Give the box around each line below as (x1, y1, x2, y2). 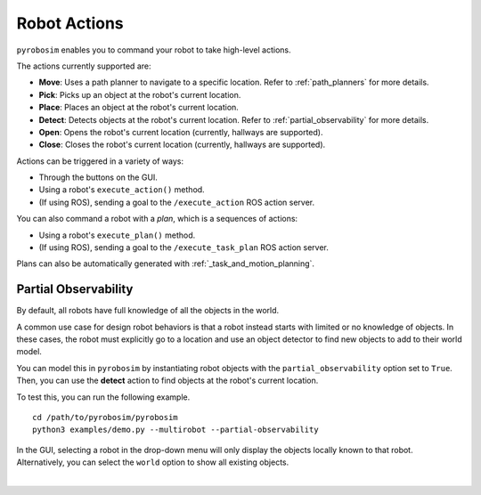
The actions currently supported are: (16, 61, 151, 71)
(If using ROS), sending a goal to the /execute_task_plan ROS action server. (38, 242, 329, 253)
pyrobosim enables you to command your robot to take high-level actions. (16, 45, 291, 55)
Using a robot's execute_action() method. (38, 184, 205, 195)
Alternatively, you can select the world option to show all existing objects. (16, 457, 289, 467)
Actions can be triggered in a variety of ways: (16, 156, 184, 166)
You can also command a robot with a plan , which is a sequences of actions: (16, 214, 298, 224)
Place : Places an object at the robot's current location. (38, 102, 240, 113)
